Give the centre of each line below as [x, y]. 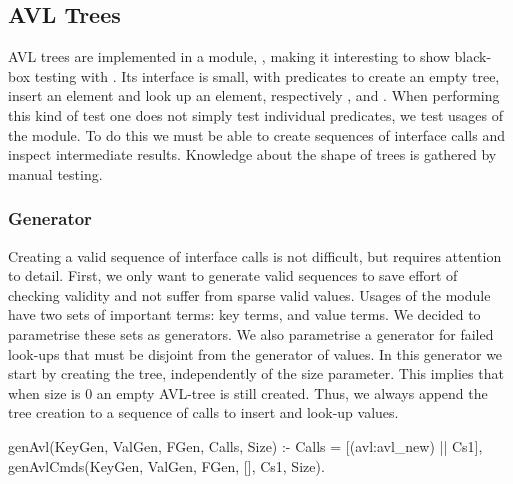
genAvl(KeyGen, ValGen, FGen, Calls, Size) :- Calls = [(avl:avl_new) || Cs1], [245, 445]
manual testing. [55, 173]
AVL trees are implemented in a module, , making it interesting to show [229, 56]
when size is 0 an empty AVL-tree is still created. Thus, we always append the [248, 392]
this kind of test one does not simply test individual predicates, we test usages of [255, 114]
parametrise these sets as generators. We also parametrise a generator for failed [251, 333]
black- [473, 56]
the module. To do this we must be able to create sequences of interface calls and [256, 134]
